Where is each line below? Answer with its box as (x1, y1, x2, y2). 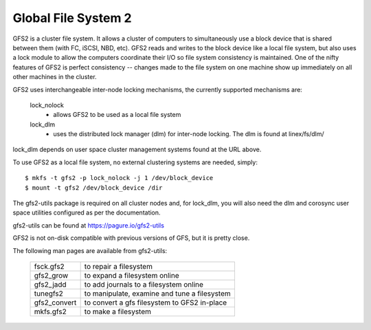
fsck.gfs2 (34, 261, 65, 271)
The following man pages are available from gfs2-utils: (12, 246, 168, 254)
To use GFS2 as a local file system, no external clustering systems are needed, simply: (12, 158, 258, 166)
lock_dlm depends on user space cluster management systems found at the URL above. (12, 145, 262, 154)
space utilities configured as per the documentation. (12, 208, 161, 217)
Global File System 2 (12, 10, 132, 25)
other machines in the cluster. (12, 73, 97, 81)
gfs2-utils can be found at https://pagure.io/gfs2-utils (12, 221, 165, 230)
